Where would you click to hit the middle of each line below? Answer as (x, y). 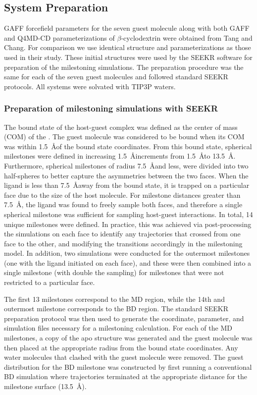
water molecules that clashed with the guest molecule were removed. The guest (124, 357)
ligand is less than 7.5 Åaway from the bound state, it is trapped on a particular (127, 185)
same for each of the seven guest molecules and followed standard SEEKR (116, 77)
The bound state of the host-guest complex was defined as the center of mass (121, 127)
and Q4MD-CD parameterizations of (59, 37)
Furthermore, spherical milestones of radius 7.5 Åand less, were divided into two (126, 165)
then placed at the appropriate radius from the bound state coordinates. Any (121, 347)
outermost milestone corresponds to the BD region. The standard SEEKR (116, 309)
